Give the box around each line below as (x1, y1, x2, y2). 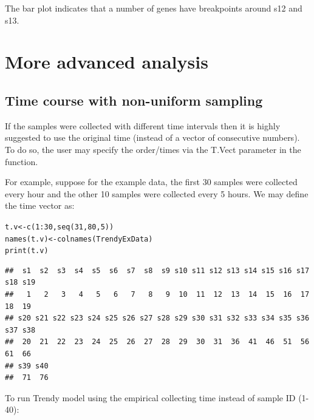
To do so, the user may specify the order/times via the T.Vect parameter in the (5, 143, 301, 155)
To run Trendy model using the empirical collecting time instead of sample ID (5, 391, 296, 404)
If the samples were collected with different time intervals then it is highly (5, 119, 281, 132)
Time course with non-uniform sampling (5, 90, 263, 109)
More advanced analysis (5, 49, 208, 74)
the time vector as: (5, 199, 75, 212)
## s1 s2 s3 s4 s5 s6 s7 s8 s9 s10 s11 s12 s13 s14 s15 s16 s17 (5, 266, 310, 275)
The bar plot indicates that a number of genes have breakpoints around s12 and (5, 2, 302, 14)
